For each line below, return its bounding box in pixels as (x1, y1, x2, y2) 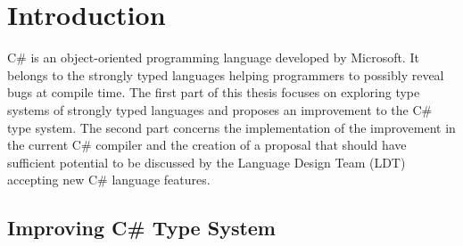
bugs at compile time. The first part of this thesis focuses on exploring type (7, 83, 420, 102)
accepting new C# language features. (7, 170, 211, 189)
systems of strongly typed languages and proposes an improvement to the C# (7, 100, 433, 119)
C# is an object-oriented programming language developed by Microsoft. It (7, 48, 419, 67)
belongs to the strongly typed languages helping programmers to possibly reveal (7, 65, 444, 84)
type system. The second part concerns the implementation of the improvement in (7, 118, 456, 136)
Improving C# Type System (7, 214, 276, 242)
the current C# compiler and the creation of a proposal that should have (7, 135, 407, 154)
